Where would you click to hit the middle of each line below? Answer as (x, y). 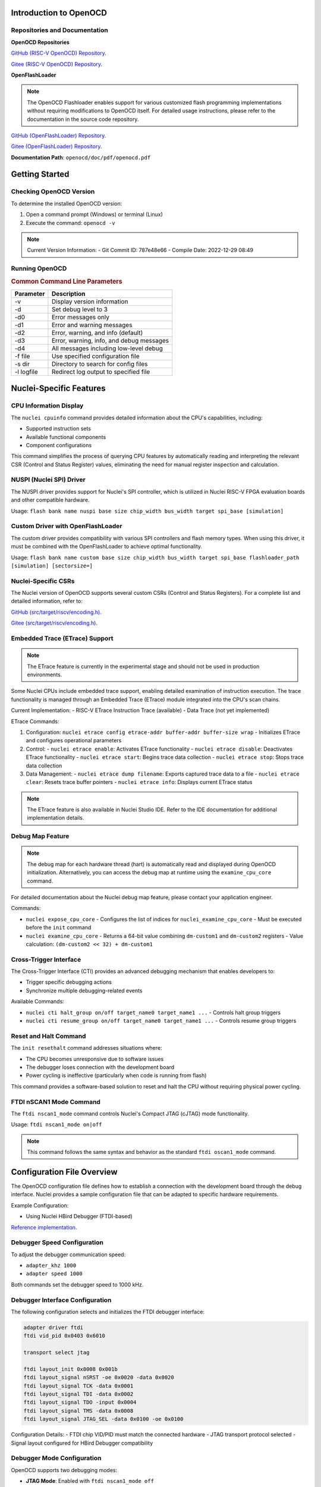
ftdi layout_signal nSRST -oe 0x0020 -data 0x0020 (99, 1378)
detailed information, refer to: (47, 601)
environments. (45, 675)
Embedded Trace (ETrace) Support (62, 638)
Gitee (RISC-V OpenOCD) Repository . (57, 64)
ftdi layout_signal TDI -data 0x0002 (78, 1394)
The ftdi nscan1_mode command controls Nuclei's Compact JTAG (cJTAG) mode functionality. (130, 1113)
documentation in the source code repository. (83, 119)
